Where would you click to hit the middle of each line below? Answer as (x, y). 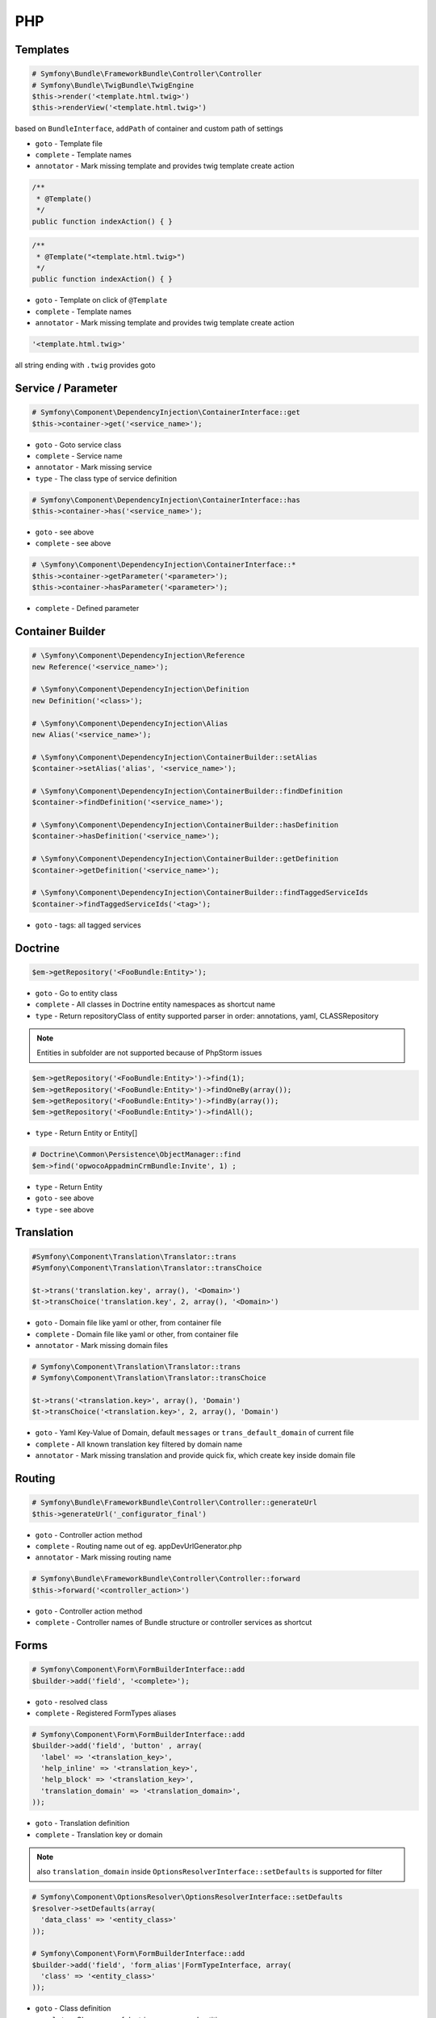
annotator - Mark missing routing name (103, 1557)
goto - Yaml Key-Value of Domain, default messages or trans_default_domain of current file (195, 1433)
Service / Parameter (66, 388)
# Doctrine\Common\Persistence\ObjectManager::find (136, 1155)
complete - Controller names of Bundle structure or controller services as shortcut (174, 1622)
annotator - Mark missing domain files (102, 1345)
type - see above (65, 1209)
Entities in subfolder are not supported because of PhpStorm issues (149, 1053)
